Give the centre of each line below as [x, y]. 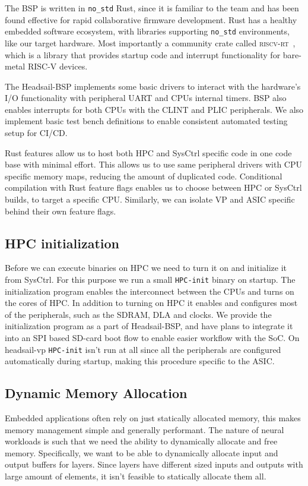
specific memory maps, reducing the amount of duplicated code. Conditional [144, 176]
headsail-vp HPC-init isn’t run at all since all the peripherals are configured [143, 349]
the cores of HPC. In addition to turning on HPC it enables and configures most [151, 303]
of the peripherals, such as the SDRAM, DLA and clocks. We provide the [138, 314]
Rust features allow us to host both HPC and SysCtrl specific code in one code [148, 152]
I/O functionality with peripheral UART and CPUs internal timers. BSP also [146, 98]
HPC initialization [62, 243]
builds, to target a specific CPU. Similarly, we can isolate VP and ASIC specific [150, 199]
